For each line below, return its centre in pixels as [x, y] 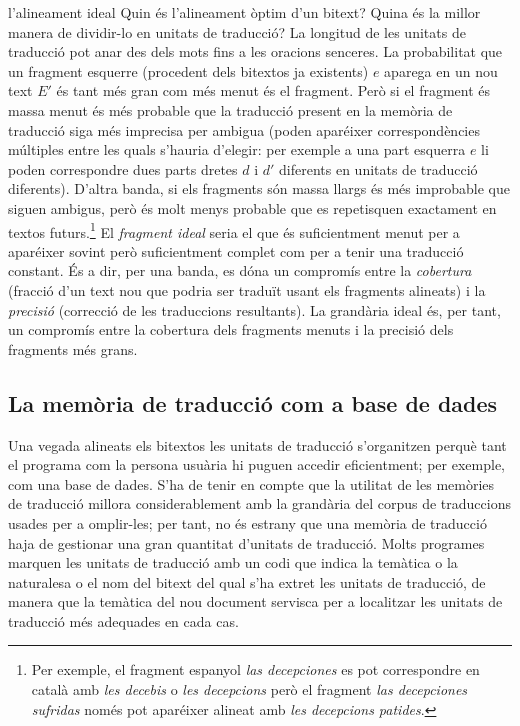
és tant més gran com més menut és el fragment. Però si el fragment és [273, 90]
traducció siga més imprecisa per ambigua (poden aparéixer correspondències [244, 129]
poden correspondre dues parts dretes [123, 168]
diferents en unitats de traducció [378, 168]
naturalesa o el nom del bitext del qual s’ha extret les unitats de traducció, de [247, 581]
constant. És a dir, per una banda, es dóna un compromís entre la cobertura [240, 270]
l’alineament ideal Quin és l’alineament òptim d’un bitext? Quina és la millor [244, 12]
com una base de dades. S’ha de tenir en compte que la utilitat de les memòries [251, 483]
